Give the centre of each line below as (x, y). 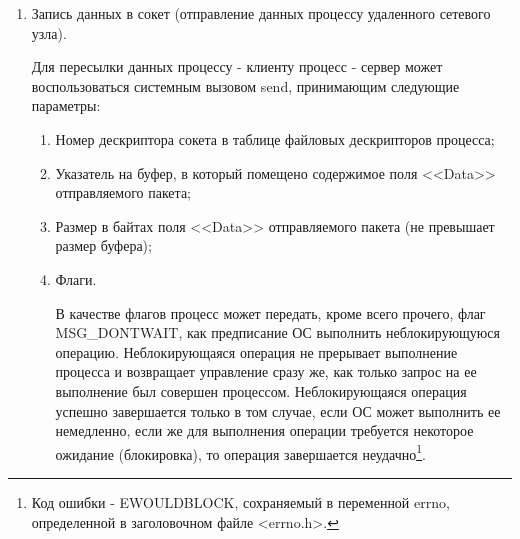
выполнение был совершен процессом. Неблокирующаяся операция (261, 390)
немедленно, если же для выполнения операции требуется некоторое (264, 430)
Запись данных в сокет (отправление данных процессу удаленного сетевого (261, 13)
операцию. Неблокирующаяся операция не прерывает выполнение (256, 351)
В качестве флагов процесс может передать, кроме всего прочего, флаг (270, 312)
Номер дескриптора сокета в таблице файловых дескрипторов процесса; (275, 138)
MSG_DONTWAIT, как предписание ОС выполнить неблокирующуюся (277, 332)
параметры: (66, 105)
